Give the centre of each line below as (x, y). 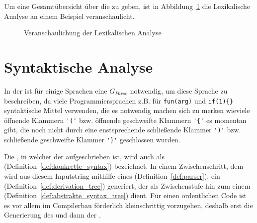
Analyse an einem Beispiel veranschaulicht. (69, 16)
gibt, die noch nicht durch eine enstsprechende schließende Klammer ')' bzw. (123, 130)
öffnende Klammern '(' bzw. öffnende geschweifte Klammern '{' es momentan (125, 120)
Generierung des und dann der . (52, 215)
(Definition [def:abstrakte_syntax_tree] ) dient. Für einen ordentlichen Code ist (125, 195)
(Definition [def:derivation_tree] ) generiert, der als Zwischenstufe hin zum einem (127, 185)
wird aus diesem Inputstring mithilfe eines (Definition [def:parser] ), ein (112, 175)
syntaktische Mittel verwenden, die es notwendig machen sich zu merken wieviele (127, 110)
